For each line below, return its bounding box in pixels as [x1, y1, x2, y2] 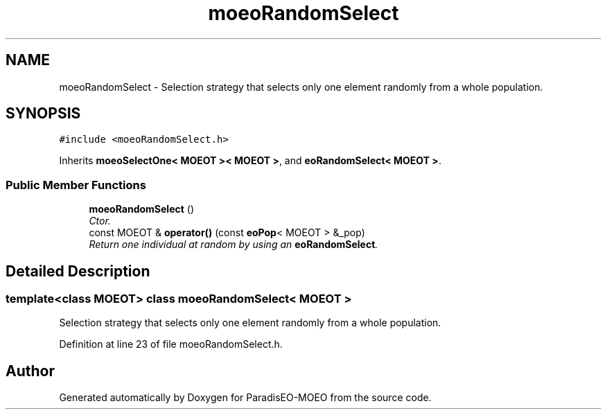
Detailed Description [6, 262, 150, 280]
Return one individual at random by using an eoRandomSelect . [89, 238, 378, 251]
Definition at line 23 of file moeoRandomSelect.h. [59, 338, 283, 351]
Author [6, 362, 55, 380]
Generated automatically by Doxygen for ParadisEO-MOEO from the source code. [59, 391, 432, 404]
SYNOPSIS [6, 105, 81, 123]
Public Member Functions [6, 177, 146, 192]
